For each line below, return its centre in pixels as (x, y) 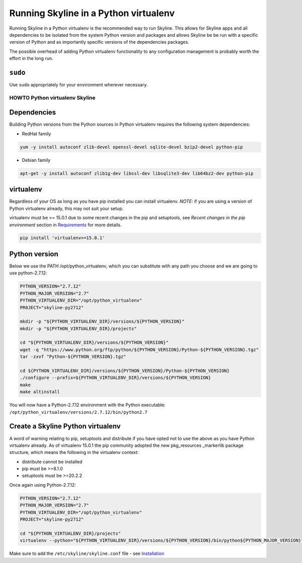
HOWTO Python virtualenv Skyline (52, 98)
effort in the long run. (31, 58)
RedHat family (36, 134)
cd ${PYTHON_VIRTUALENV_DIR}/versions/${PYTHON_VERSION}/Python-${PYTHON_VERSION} (125, 371)
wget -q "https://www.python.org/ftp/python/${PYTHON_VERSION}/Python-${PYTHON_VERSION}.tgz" (139, 350)
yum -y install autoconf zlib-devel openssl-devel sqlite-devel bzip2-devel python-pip (131, 147)
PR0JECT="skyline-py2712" (52, 307)
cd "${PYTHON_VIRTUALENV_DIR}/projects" (70, 533)
